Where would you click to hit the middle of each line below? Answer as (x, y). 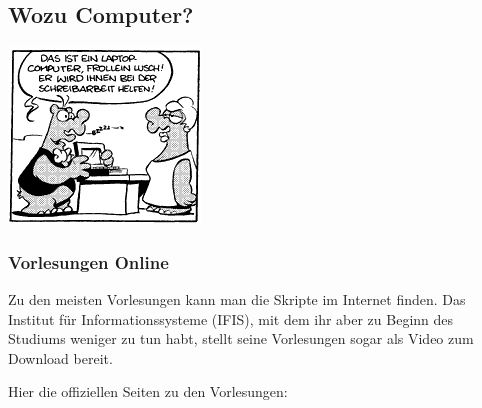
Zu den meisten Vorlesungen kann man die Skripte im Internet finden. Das (237, 299)
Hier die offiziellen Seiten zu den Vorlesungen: (148, 391)
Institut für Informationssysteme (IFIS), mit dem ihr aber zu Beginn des (231, 318)
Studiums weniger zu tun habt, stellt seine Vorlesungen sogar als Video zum (241, 338)
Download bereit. (60, 357)
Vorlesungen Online (88, 261)
